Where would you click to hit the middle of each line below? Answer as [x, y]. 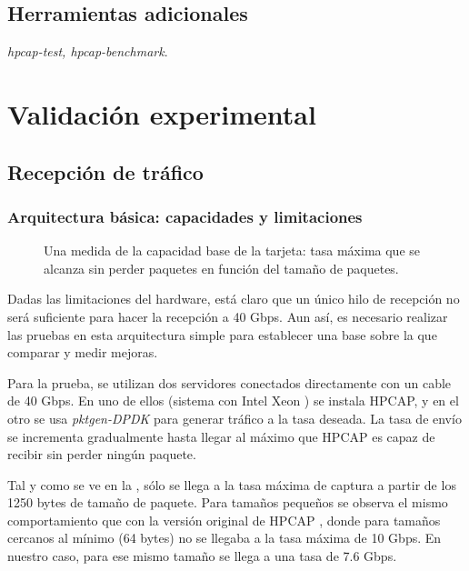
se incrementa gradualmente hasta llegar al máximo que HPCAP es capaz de [221, 436]
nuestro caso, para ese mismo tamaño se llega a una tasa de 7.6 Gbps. [202, 556]
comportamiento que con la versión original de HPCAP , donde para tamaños [224, 520]
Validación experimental [162, 113]
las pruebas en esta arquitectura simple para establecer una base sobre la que [222, 334]
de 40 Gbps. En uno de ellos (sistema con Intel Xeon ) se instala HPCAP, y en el [233, 401]
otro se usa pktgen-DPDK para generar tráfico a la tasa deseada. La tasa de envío [234, 418]
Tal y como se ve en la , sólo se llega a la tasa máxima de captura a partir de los [232, 484]
